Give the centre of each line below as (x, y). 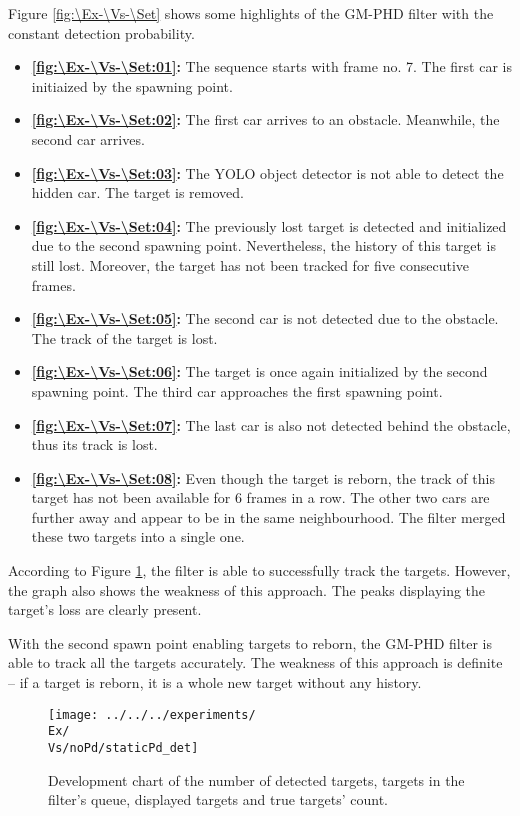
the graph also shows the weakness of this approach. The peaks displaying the (247, 589)
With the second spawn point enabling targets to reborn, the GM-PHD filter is (250, 642)
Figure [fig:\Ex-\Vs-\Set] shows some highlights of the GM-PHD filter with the (251, 13)
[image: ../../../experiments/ (152, 714)
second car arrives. (88, 138)
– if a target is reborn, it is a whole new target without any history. (215, 682)
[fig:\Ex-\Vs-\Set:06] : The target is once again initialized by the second (259, 371)
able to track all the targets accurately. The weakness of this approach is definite (255, 662)
